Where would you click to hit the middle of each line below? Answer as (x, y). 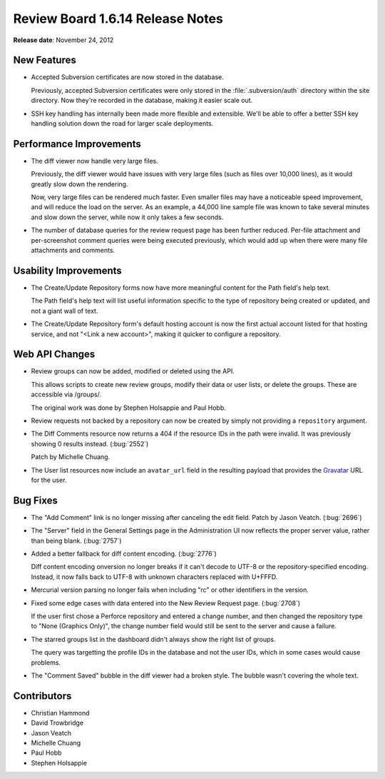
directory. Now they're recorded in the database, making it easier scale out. (142, 101)
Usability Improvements (68, 270)
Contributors (42, 696)
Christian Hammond (60, 713)
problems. (46, 662)
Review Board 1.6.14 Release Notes (118, 19)
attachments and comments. (73, 251)
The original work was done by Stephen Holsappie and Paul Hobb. (128, 408)
